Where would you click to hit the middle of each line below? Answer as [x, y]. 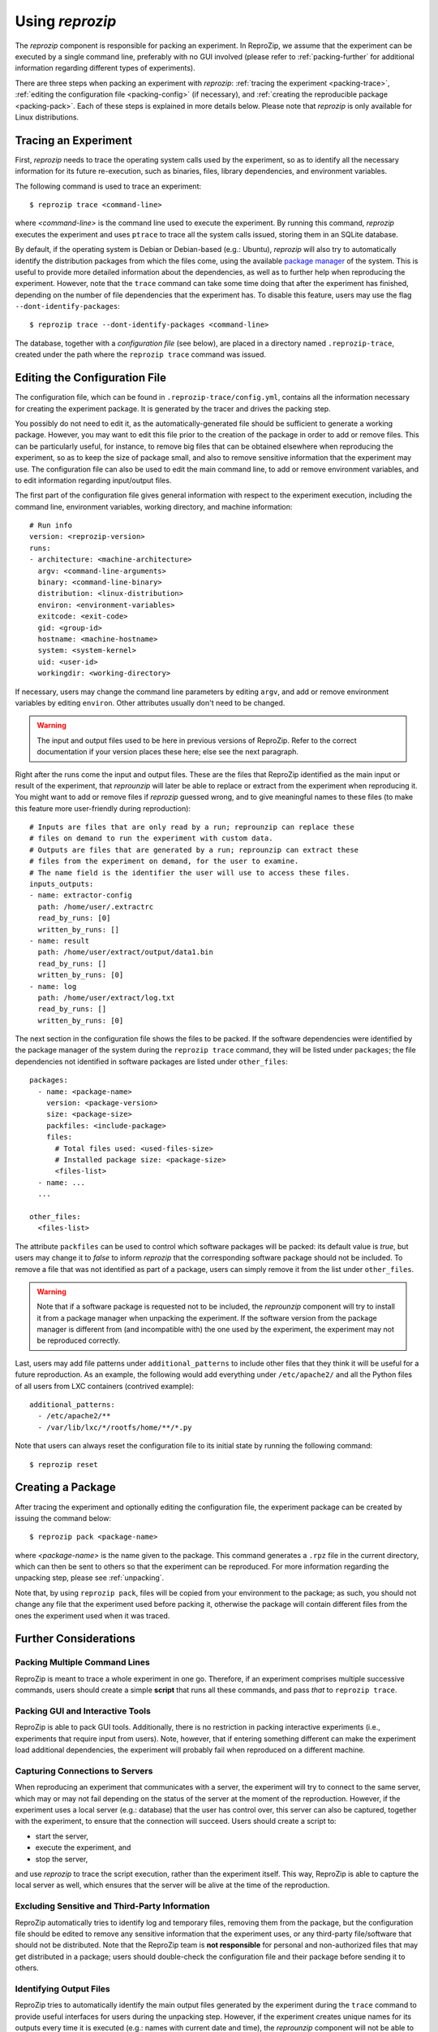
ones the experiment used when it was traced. [92, 1615]
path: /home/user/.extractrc [96, 907]
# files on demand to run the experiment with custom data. [151, 838]
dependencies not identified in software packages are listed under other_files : [151, 1062]
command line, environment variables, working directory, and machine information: [154, 506]
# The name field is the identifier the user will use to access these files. [190, 873]
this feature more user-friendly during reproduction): [103, 808]
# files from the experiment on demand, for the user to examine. [164, 861]
